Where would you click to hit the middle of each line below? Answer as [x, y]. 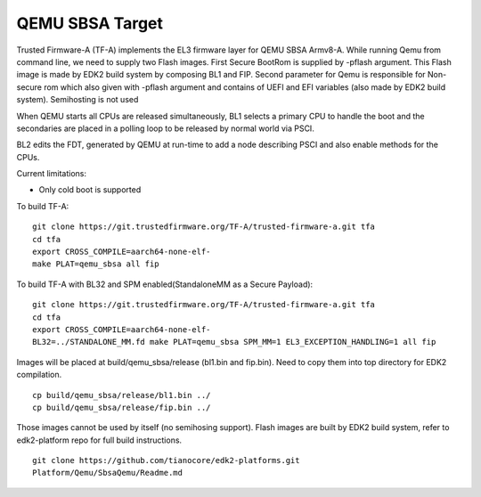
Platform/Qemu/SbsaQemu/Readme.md [107, 473]
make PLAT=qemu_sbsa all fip [96, 264]
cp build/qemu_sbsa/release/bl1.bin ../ [122, 395]
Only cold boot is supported [90, 190]
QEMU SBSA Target [90, 23]
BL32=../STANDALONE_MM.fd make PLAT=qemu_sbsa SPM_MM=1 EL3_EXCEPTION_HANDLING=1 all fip [234, 342]
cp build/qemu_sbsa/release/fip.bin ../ [122, 407]
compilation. [39, 375]
